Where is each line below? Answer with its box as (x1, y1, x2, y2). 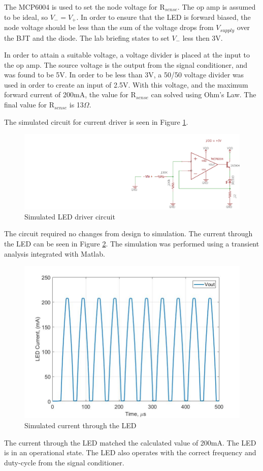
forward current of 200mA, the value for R (4, 89, 136, 100)
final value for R (4, 99, 55, 110)
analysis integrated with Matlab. (4, 248, 105, 259)
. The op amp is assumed (177, 2, 256, 12)
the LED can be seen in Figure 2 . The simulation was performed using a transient (4, 238, 259, 248)
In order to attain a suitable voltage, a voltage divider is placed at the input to (4, 49, 250, 60)
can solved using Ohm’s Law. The (151, 89, 256, 100)
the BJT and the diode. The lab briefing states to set (4, 32, 170, 43)
